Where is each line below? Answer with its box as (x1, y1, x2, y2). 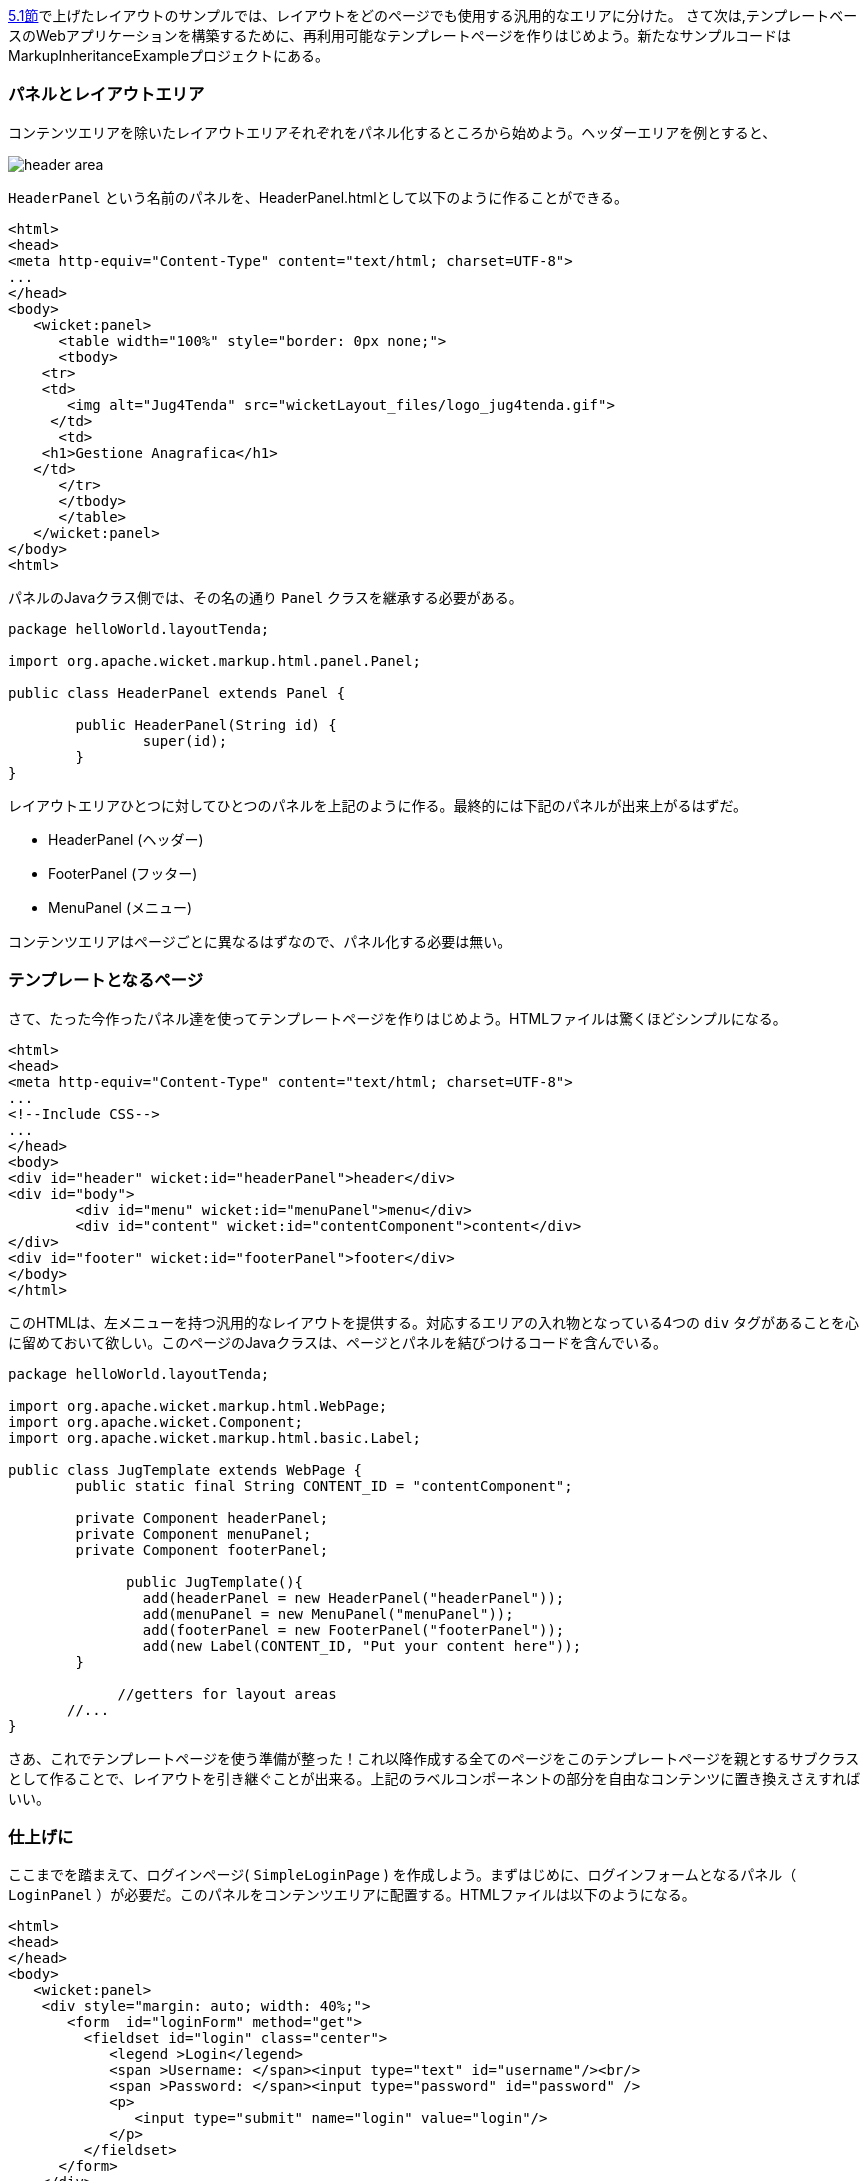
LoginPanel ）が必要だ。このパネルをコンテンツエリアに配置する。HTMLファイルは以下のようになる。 (8, 1886, 696, 1904)
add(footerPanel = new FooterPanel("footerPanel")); (142, 1621, 565, 1638)
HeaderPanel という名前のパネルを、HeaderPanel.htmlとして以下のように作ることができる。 (8, 188, 628, 206)
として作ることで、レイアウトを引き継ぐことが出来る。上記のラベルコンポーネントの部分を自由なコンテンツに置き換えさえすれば (8, 1769, 861, 1787)
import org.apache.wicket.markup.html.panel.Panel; (8, 652, 422, 669)
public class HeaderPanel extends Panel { (8, 684, 346, 701)
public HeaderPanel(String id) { (75, 716, 337, 733)
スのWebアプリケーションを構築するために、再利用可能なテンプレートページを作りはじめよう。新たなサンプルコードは (8, 27, 791, 44)
